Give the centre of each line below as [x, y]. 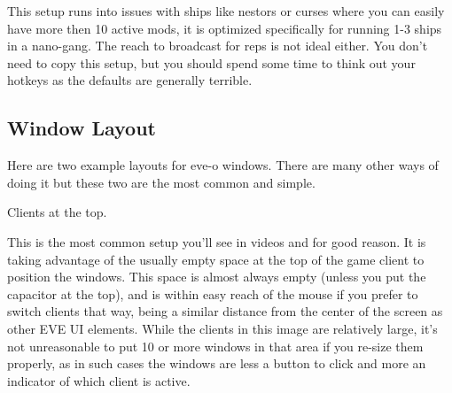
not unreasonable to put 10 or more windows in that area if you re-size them [215, 346]
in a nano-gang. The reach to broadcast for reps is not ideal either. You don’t [218, 46]
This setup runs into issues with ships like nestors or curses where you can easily [226, 11]
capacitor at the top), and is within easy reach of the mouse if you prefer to [213, 293]
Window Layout [82, 128]
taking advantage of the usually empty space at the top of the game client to [216, 259]
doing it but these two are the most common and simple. [161, 182]
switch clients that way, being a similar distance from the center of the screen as [225, 311]
